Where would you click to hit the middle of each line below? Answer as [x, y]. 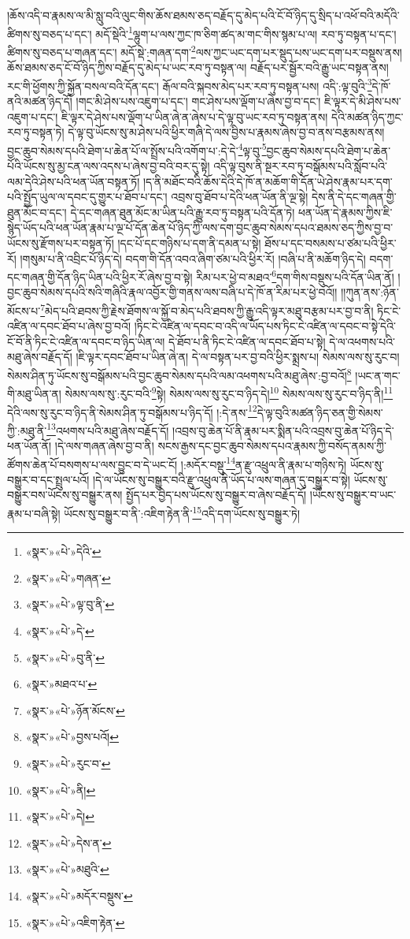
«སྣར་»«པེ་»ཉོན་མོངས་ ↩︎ [75, 710]
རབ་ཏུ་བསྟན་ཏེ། [36, 132]
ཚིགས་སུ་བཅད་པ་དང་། [50, 34]
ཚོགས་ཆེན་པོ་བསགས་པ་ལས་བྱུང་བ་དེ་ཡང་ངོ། [92, 464]
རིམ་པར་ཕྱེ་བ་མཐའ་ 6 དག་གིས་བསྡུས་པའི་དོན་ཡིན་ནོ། [295, 276]
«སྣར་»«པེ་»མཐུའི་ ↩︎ [67, 869]
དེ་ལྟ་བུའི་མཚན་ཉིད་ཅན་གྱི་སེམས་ [320, 412]
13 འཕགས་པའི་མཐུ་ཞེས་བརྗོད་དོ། [108, 429]
